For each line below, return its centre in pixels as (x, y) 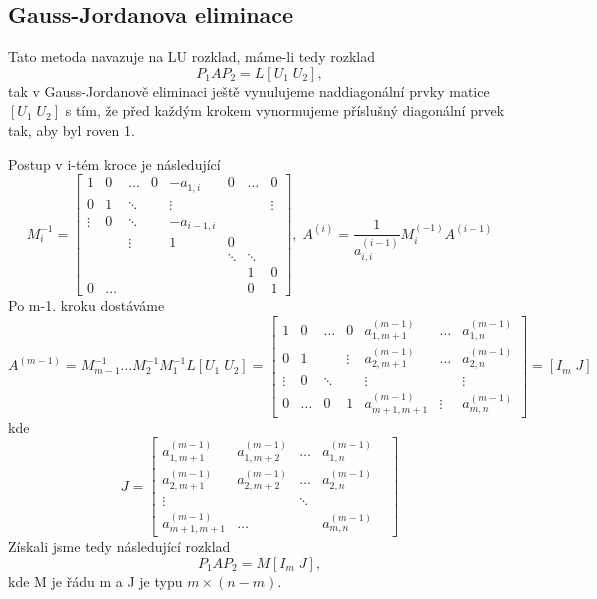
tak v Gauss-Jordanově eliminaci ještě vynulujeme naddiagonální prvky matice (249, 90)
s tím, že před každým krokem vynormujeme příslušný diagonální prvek (285, 110)
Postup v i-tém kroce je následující (114, 163)
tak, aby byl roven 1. (71, 129)
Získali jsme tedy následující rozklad (119, 546)
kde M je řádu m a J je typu (95, 580)
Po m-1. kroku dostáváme (86, 305)
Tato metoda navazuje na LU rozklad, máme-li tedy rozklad (191, 56)
